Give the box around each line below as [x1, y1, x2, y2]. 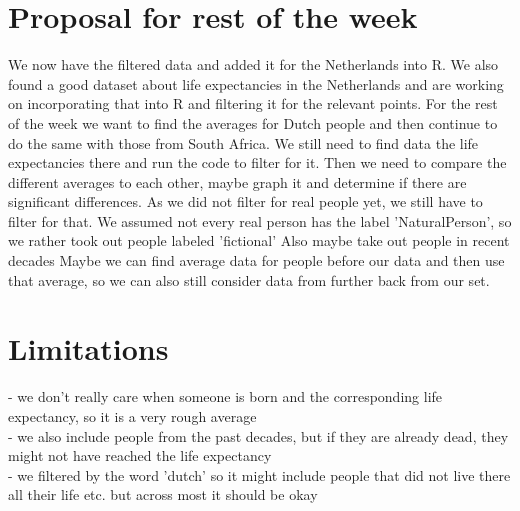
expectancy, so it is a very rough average [8, 405, 257, 426]
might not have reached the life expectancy [8, 445, 272, 466]
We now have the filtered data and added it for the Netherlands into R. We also [8, 54, 499, 75]
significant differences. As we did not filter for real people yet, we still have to [8, 191, 483, 212]
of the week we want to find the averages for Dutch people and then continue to [8, 112, 498, 133]
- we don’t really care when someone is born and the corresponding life [8, 386, 443, 407]
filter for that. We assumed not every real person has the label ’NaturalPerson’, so [8, 210, 512, 231]
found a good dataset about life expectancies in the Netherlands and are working [8, 73, 504, 94]
